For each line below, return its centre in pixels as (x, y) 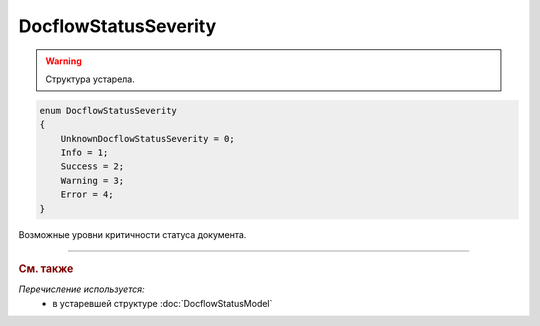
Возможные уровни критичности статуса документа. (132, 234)
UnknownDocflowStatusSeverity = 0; (147, 138)
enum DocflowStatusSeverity (108, 110)
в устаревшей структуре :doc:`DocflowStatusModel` (162, 303)
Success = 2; (92, 166)
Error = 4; (87, 194)
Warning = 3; (92, 180)
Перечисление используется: (81, 289)
